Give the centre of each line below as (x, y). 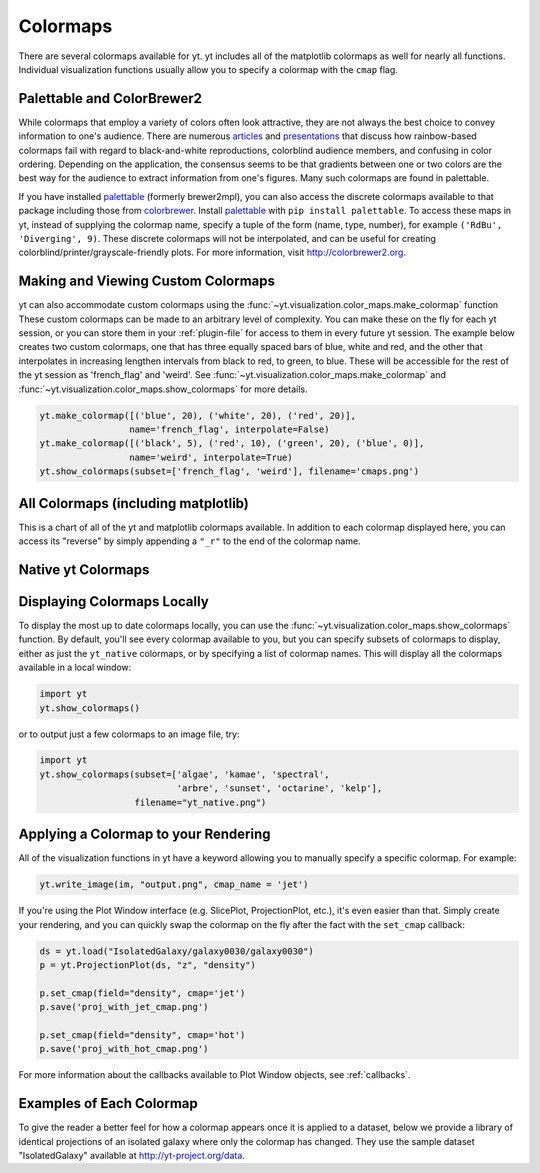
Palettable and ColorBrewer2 (110, 98)
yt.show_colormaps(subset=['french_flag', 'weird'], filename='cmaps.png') (229, 471)
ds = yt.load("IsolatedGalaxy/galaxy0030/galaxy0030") (176, 951)
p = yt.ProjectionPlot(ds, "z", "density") (148, 964)
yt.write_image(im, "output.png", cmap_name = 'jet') (174, 884)
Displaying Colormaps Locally (113, 601)
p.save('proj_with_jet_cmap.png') (124, 1007)
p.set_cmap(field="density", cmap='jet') (142, 993)
